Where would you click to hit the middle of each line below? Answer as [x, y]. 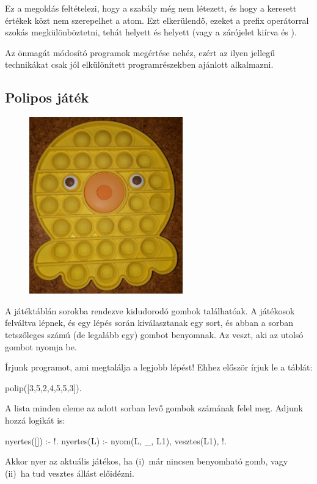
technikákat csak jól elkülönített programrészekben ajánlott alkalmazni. [139, 64]
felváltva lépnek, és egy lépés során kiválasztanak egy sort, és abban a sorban [149, 323]
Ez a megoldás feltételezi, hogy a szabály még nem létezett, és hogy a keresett [151, 8]
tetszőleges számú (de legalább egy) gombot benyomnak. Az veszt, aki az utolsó [154, 334]
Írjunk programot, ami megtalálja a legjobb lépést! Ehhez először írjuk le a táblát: [159, 367]
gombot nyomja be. [41, 346]
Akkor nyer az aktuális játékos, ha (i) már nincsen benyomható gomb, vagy [147, 461]
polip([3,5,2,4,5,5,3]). [43, 387]
